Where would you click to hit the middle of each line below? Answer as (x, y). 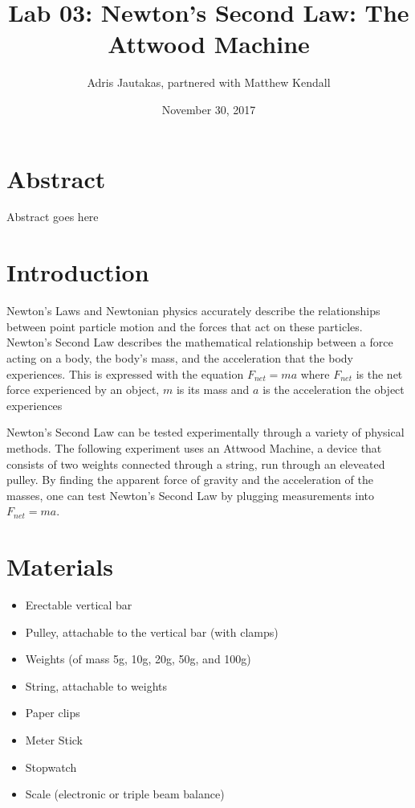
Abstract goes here (53, 217)
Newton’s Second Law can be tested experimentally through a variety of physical (205, 432)
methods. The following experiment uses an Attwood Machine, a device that (194, 447)
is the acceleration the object (334, 390)
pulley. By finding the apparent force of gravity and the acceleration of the (190, 480)
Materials (60, 566)
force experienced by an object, (83, 390)
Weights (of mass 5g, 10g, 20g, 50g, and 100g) (138, 659)
